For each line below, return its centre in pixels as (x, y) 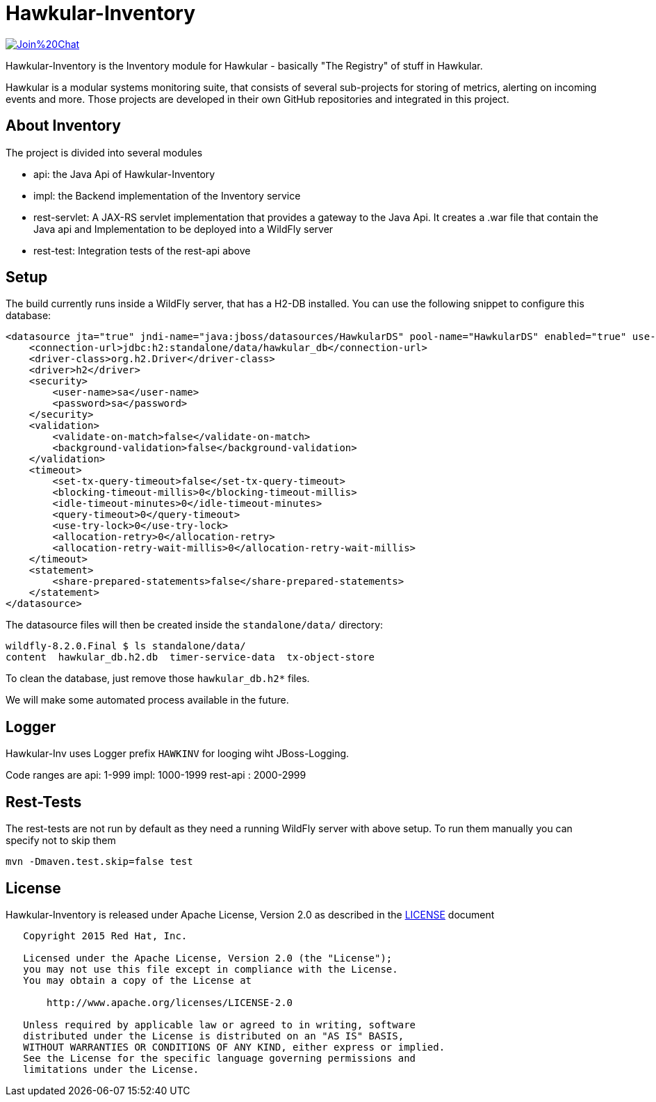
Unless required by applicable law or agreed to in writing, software (220, 1024)
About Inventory (63, 126)
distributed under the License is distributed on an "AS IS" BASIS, (214, 1036)
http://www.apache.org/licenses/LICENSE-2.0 (170, 1002)
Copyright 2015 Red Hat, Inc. (105, 935)
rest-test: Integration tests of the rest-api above (142, 250)
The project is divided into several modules (104, 152)
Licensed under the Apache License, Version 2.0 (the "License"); (208, 958)
